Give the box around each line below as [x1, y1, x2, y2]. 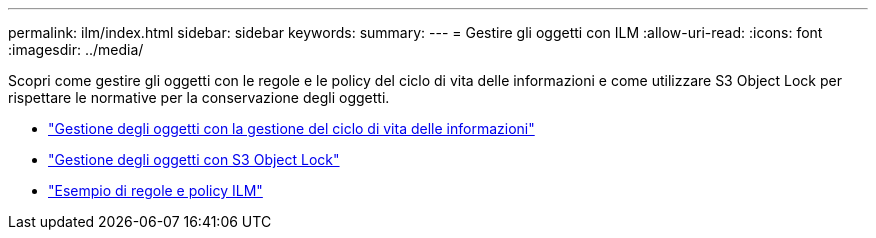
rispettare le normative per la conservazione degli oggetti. [8, 89, 390, 106]
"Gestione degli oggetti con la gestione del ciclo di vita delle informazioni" [48, 120, 535, 137]
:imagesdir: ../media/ [8, 41, 144, 58]
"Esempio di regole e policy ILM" [48, 182, 263, 199]
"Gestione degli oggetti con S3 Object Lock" [48, 151, 340, 168]
